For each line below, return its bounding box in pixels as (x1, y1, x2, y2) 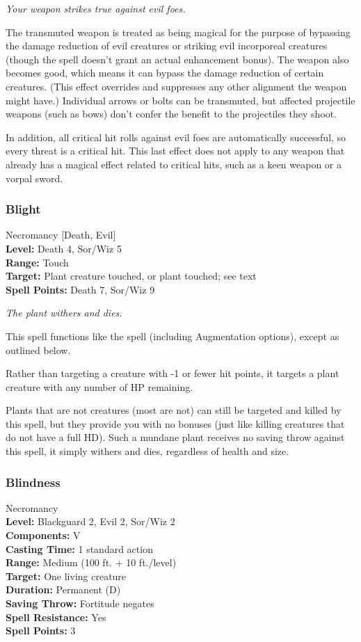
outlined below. (6, 342, 71, 357)
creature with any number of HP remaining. (6, 379, 193, 394)
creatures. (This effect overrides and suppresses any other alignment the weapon (6, 79, 347, 93)
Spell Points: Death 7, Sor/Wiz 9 (6, 282, 155, 296)
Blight (6, 200, 41, 218)
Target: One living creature (6, 568, 127, 583)
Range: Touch (6, 255, 69, 269)
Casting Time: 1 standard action (6, 541, 153, 556)
